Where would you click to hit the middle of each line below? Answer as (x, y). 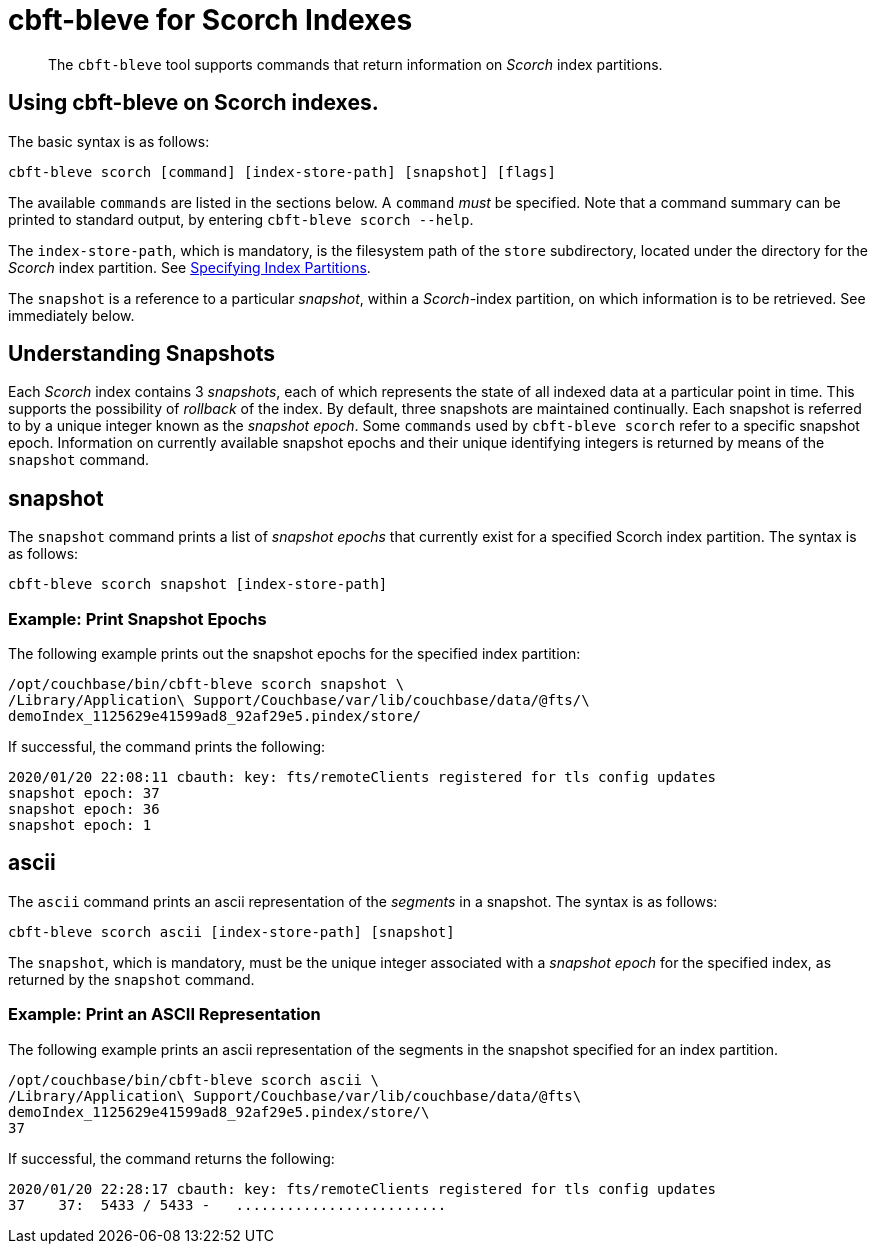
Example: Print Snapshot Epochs (137, 618)
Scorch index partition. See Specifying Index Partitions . (189, 267)
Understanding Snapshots (142, 354)
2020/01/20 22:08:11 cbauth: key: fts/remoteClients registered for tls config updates (362, 777)
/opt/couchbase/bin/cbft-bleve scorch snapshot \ (206, 684)
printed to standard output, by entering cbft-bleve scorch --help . (241, 219)
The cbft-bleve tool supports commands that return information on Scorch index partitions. (355, 64)
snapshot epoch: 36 (84, 809)
